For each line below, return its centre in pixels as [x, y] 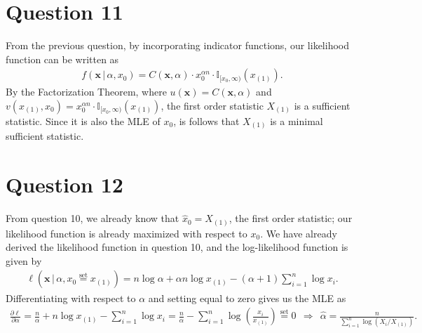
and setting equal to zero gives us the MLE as [247, 298]
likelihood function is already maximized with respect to [127, 233]
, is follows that [206, 120]
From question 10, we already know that [93, 218]
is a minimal [297, 120]
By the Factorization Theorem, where [86, 92]
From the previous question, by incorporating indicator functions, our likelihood [177, 45]
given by [24, 260]
